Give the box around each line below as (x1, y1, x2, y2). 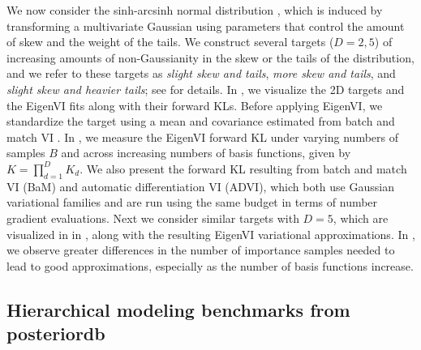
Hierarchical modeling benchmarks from (6, 297, 350, 322)
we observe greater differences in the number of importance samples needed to (6, 241, 395, 258)
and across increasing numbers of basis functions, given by (61, 144, 351, 161)
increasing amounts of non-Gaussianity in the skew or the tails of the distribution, (6, 49, 415, 66)
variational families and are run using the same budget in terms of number (6, 194, 378, 211)
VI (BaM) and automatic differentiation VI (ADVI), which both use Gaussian (6, 177, 394, 194)
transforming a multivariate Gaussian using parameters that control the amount (6, 17, 405, 34)
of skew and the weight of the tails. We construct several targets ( (6, 33, 334, 50)
